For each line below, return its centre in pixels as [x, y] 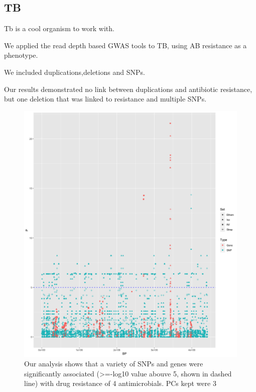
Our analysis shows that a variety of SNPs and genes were [114, 364]
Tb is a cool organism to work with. [59, 28]
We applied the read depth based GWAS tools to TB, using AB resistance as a [125, 45]
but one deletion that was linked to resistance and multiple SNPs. [105, 99]
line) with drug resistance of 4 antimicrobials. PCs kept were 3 [120, 383]
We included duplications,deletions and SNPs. [75, 72]
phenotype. [21, 55]
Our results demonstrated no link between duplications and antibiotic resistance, [128, 89]
